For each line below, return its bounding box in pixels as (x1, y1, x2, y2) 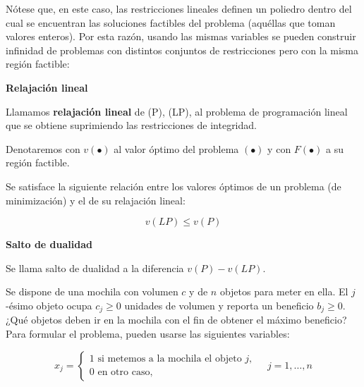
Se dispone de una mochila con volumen (6, 284, 178, 299)
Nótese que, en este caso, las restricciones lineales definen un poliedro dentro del (6, 1, 352, 16)
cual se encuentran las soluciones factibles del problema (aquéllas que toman (6, 15, 336, 30)
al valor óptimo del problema (114, 141, 239, 156)
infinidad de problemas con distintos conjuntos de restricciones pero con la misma (6, 42, 359, 57)
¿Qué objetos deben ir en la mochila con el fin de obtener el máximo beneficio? (6, 312, 347, 327)
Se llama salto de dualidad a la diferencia (6, 260, 184, 275)
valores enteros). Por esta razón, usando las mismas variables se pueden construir (6, 29, 356, 44)
